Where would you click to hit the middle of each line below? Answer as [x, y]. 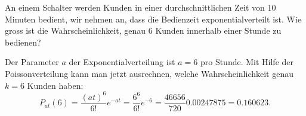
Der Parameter [32, 62]
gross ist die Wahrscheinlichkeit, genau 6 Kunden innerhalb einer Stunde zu [143, 30]
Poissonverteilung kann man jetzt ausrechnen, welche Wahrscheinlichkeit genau [149, 73]
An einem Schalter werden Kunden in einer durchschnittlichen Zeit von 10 [140, 7]
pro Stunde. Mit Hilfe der [247, 62]
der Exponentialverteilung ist [122, 62]
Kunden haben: [55, 85]
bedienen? [23, 42]
